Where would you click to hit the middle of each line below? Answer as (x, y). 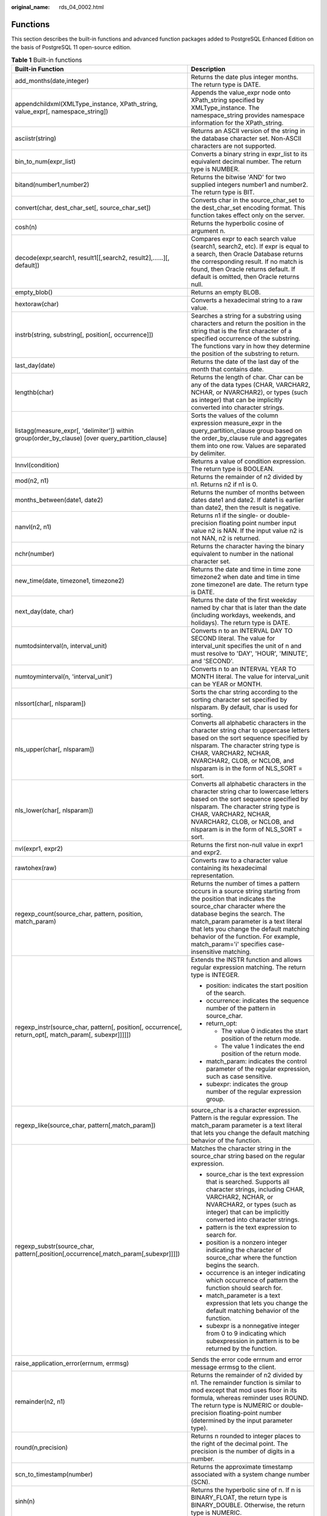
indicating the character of (244, 1250)
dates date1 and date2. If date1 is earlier (247, 500)
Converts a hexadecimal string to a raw (247, 300)
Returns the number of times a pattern (245, 884)
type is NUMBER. (216, 169)
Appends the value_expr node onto (241, 93)
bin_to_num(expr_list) (45, 162)
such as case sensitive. (239, 1076)
